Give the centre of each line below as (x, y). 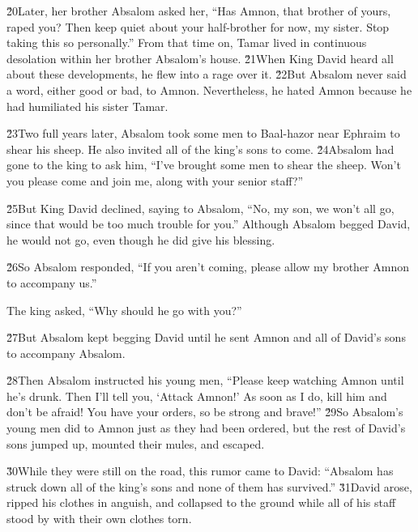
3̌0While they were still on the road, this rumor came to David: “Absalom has (200, 471)
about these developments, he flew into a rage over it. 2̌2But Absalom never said (207, 74)
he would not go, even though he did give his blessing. (141, 239)
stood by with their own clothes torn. (99, 519)
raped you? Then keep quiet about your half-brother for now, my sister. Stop (198, 26)
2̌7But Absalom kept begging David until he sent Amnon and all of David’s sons (206, 337)
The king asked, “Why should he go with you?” (124, 310)
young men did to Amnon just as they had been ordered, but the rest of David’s (206, 428)
